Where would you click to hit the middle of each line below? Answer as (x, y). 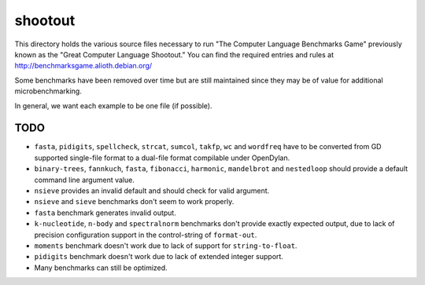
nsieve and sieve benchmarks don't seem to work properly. (134, 202)
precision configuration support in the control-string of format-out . (146, 235)
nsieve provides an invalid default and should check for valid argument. (152, 190)
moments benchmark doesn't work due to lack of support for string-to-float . (166, 245)
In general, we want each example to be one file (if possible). (113, 105)
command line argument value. (85, 180)
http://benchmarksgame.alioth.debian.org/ (83, 66)
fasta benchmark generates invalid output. (105, 213)
